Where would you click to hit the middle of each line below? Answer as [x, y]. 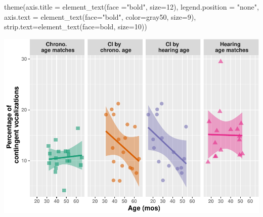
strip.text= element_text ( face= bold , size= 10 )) [76, 27]
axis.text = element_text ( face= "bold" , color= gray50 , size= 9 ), [100, 16]
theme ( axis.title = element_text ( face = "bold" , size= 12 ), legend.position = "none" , [131, 7]
